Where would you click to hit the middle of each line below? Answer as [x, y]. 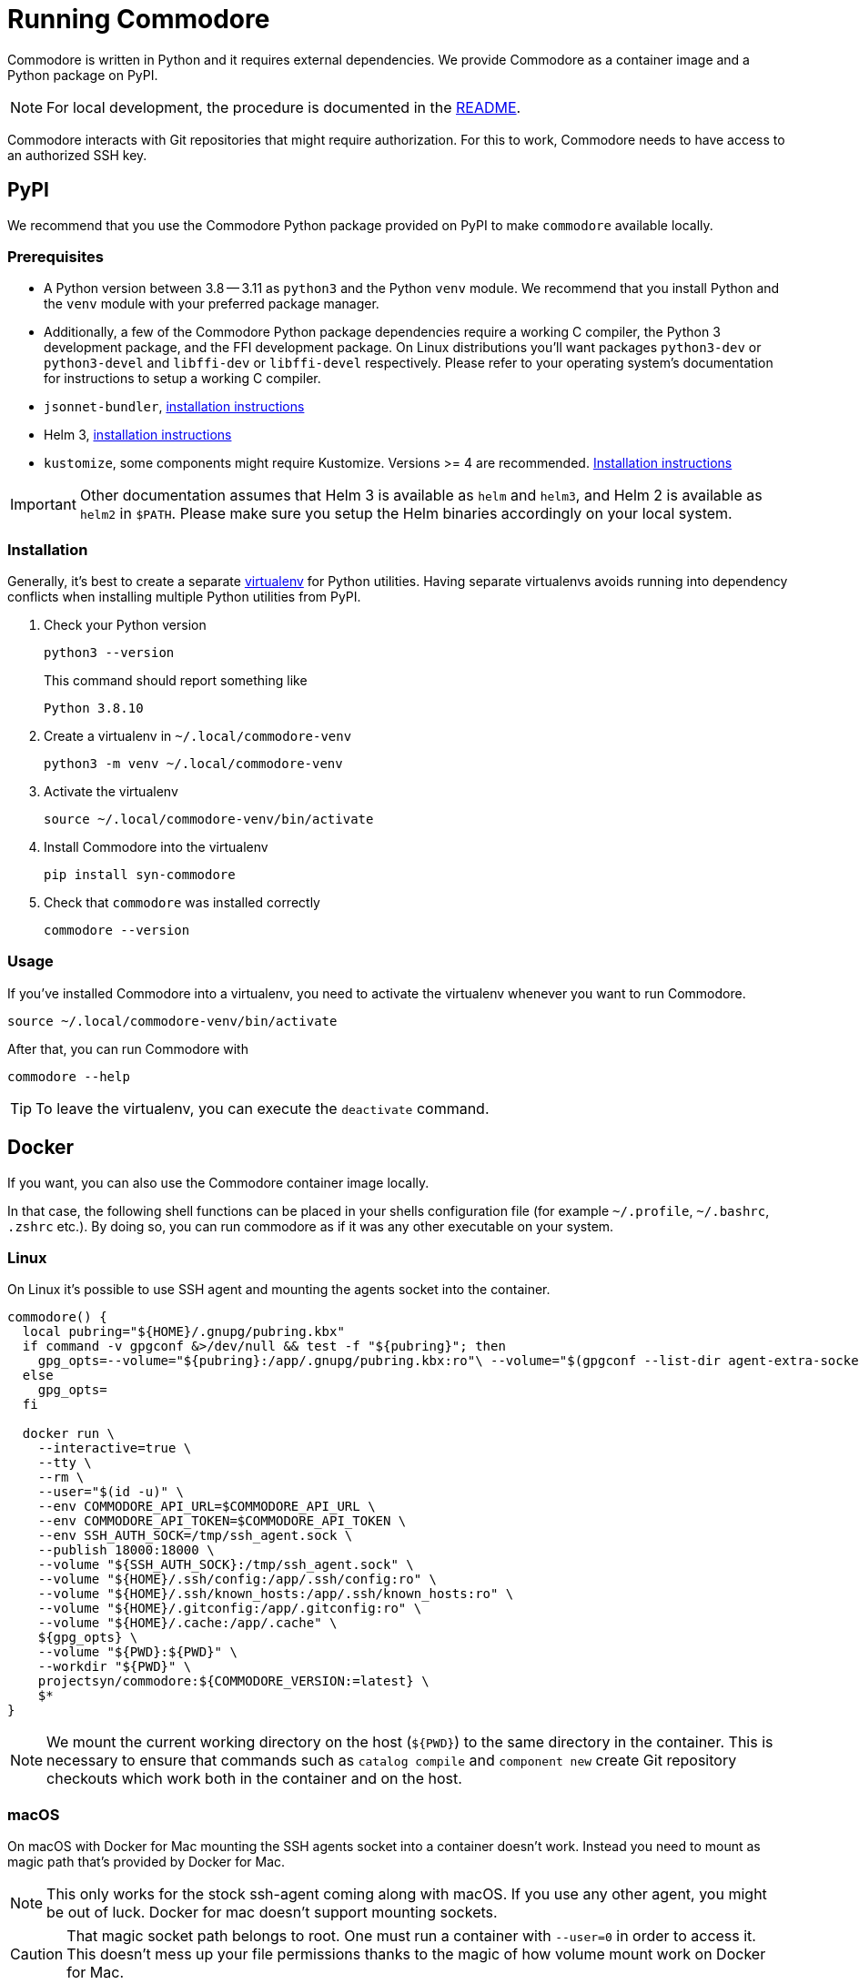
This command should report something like [176, 681]
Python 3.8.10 [94, 709]
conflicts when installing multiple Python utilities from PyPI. [184, 597]
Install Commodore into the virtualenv [156, 847]
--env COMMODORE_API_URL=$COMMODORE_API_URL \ [207, 1507]
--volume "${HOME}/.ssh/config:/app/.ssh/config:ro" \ [237, 1579]
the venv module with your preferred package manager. [212, 304]
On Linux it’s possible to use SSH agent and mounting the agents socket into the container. [279, 1290]
